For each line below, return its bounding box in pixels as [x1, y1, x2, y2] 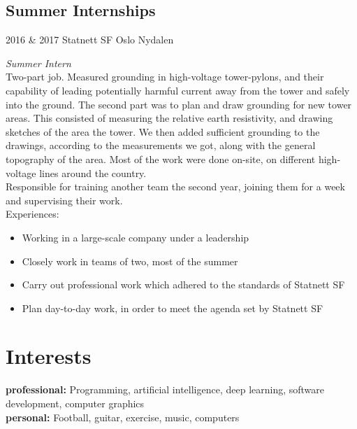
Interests [6, 342, 92, 370]
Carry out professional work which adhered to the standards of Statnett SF [22, 277, 345, 292]
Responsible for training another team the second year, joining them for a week [6, 179, 345, 194]
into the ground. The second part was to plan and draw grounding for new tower [6, 97, 352, 111]
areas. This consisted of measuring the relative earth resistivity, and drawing [6, 111, 333, 125]
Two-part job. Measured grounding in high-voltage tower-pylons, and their [6, 69, 324, 84]
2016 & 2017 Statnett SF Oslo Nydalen [6, 32, 174, 47]
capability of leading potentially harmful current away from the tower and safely [6, 83, 350, 97]
